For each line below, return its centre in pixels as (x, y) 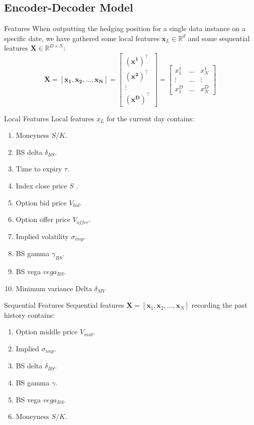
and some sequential (219, 38)
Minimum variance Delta (54, 288)
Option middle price (47, 332)
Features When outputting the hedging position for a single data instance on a (125, 28)
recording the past (219, 305)
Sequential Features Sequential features (64, 305)
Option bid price (41, 202)
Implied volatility (42, 236)
